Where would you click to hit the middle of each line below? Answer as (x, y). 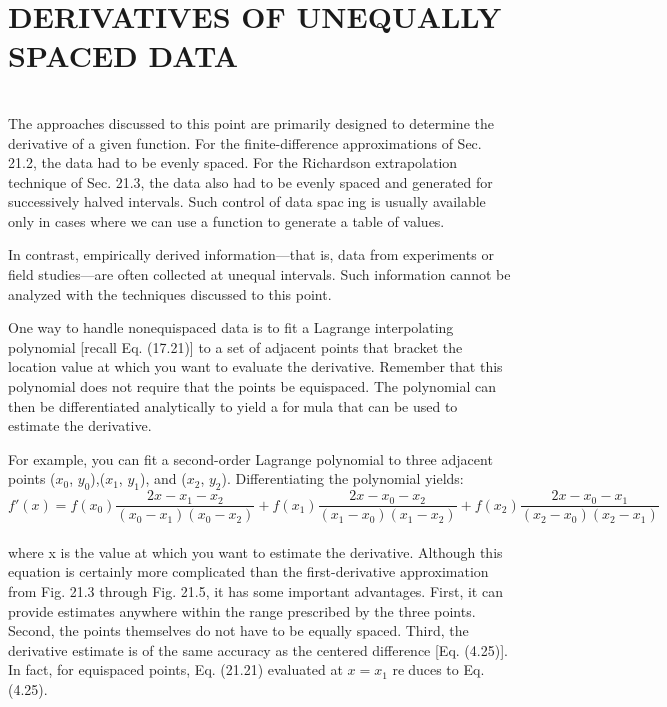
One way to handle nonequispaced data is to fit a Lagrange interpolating (231, 327)
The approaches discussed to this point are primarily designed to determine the (251, 122)
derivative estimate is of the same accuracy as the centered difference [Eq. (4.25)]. (258, 649)
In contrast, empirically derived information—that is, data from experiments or (251, 254)
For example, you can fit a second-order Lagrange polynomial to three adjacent (250, 458)
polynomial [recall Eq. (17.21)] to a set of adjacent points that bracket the (235, 346)
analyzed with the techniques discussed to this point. (170, 293)
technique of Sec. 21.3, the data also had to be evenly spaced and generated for (250, 181)
